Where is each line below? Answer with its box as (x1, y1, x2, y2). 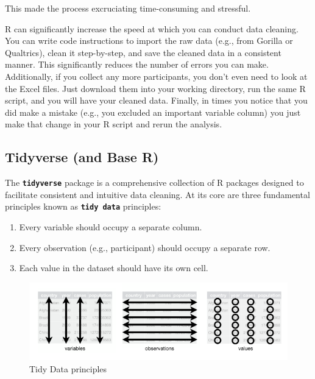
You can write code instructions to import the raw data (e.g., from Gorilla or (5, 34, 293, 47)
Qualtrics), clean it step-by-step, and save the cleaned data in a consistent (5, 46, 281, 58)
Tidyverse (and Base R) (5, 147, 159, 166)
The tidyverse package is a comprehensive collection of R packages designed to (5, 176, 304, 189)
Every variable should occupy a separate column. (19, 221, 202, 233)
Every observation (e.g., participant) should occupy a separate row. (19, 241, 271, 253)
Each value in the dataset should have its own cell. (19, 261, 208, 274)
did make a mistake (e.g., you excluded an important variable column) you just (5, 105, 301, 118)
